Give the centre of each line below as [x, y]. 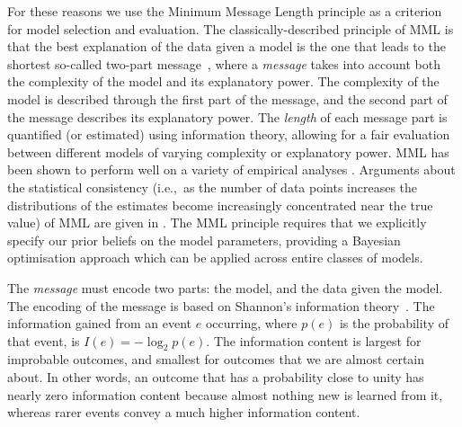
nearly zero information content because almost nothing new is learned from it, [225, 394]
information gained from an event [100, 323]
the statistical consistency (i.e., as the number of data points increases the [213, 187]
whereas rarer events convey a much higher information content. [184, 412]
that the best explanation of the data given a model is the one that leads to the [227, 46]
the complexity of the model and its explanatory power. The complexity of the [223, 81]
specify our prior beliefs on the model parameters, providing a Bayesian [204, 240]
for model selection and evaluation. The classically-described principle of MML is [231, 28]
